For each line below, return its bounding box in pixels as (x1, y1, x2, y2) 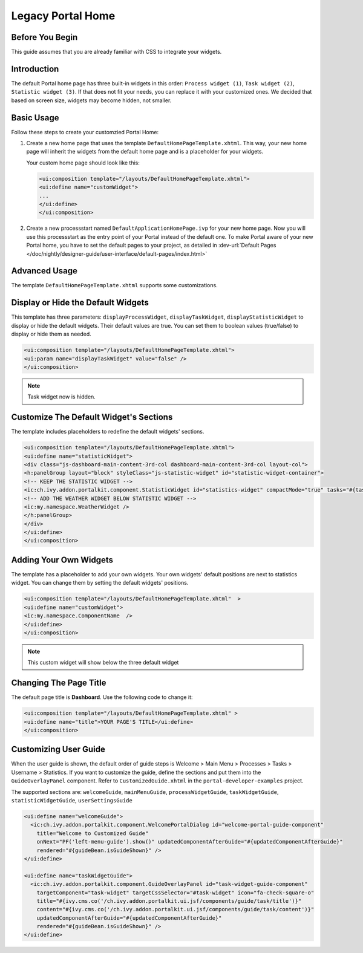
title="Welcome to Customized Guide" (36, 830, 149, 837)
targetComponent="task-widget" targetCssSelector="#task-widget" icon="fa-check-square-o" (36, 889, 315, 896)
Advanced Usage (11, 266, 78, 276)
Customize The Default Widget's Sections (11, 412, 173, 423)
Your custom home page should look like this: (26, 159, 140, 166)
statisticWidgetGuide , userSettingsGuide (11, 797, 132, 804)
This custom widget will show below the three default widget (27, 659, 179, 666)
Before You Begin (11, 32, 78, 42)
